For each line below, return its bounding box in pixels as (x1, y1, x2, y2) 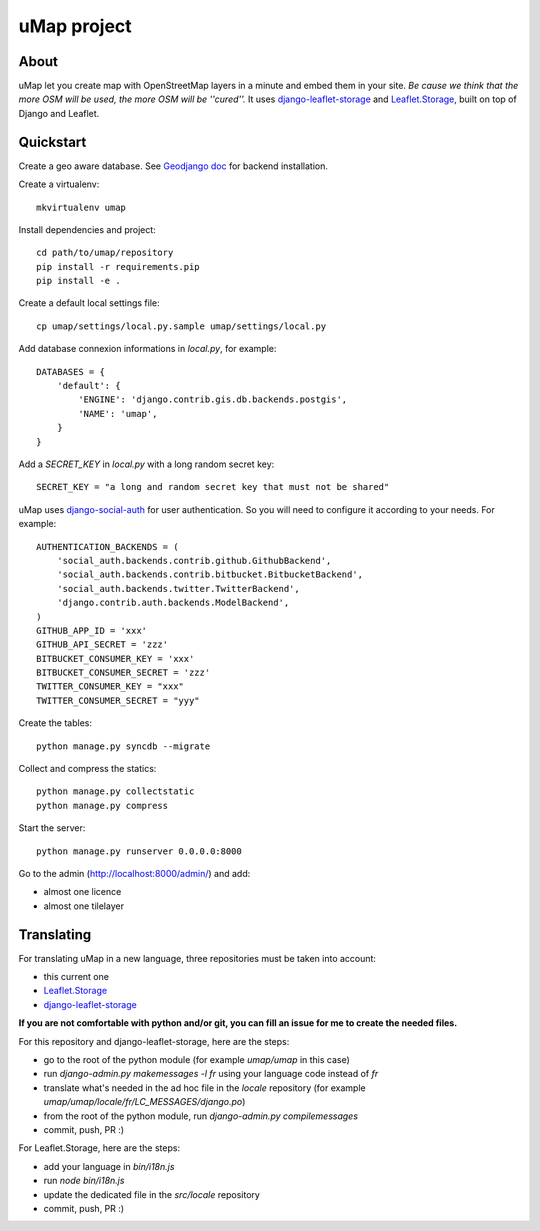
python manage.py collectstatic (36, 786, 195, 797)
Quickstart (18, 133, 87, 150)
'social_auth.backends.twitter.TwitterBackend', (56, 583, 300, 594)
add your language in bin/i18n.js (43, 1160, 175, 1172)
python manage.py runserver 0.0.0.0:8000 (36, 845, 242, 857)
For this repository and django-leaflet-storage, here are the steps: (18, 1035, 290, 1047)
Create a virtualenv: (18, 178, 100, 190)
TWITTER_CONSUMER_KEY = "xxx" (36, 681, 185, 692)
